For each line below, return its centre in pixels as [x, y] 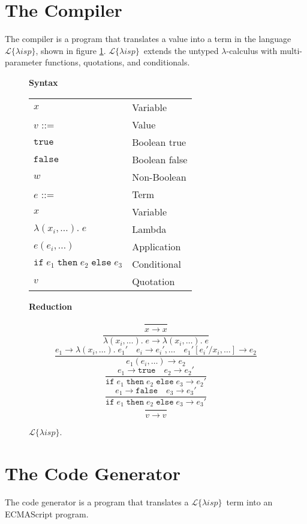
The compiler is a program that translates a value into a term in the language [148, 39]
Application [156, 246]
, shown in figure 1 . [71, 50]
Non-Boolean [159, 176]
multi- [291, 50]
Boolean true [159, 142]
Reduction [51, 306]
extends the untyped [181, 50]
